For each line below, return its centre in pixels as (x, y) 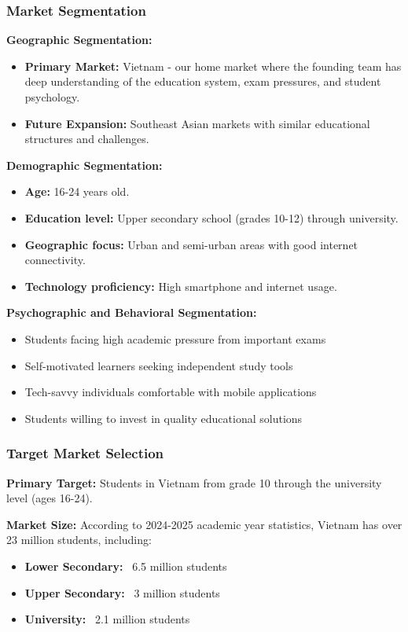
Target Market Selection (85, 453)
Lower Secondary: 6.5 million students (126, 566)
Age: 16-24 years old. (77, 191)
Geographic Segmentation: (79, 40)
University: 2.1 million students (107, 619)
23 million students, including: (79, 540)
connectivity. (55, 260)
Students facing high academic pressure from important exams (175, 338)
